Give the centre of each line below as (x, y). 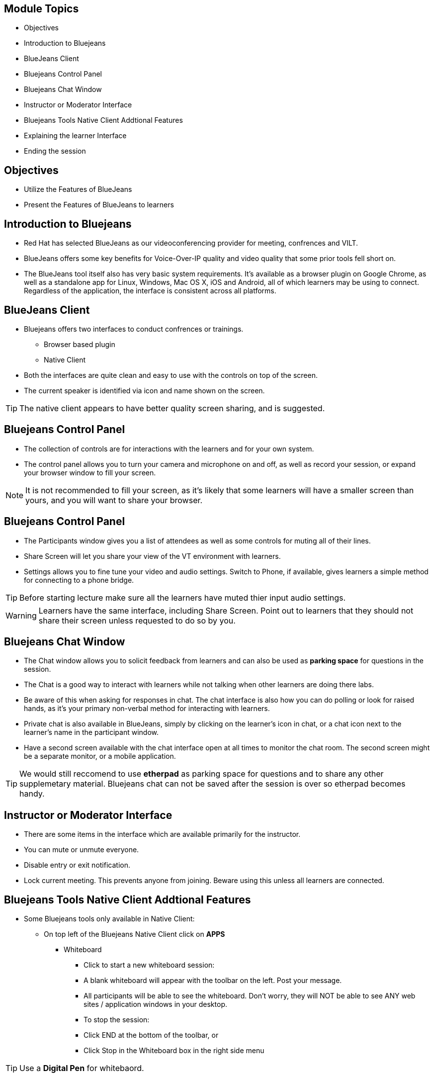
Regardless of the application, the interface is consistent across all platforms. (150, 291)
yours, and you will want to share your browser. (114, 500)
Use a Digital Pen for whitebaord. (82, 1068)
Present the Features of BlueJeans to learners (99, 205)
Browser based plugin (80, 344)
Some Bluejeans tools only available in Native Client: (109, 919)
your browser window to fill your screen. (90, 472)
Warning (21, 615)
